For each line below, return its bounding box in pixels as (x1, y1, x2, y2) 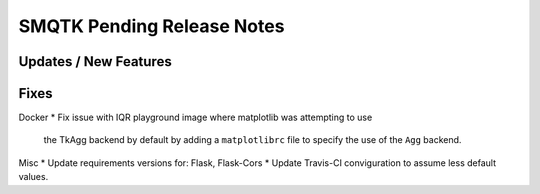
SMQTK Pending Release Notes (18, 15, 285, 37)
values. (18, 171, 49, 183)
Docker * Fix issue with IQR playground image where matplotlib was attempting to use (18, 111, 373, 124)
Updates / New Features (18, 53, 172, 70)
